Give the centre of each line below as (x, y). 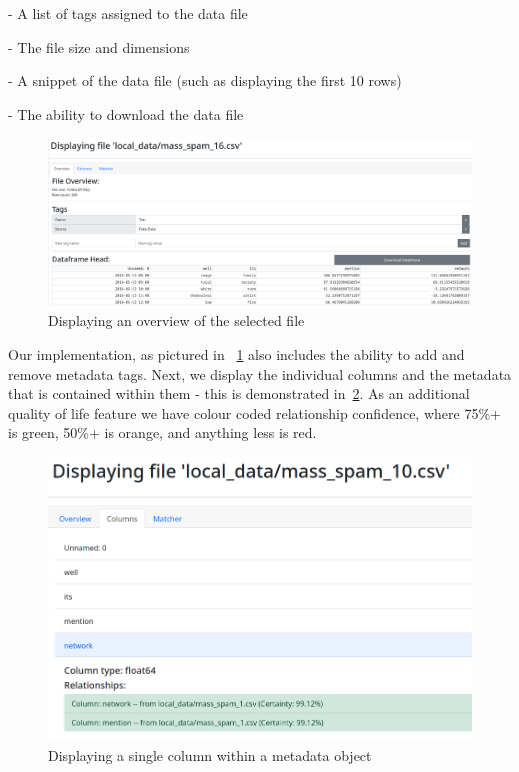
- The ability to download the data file (126, 113)
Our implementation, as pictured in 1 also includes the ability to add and (236, 354)
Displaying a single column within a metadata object (210, 755)
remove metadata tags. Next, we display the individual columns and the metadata (260, 373)
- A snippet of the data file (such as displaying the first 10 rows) (205, 80)
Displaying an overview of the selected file (176, 320)
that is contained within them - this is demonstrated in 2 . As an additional (239, 393)
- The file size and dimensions (99, 46)
